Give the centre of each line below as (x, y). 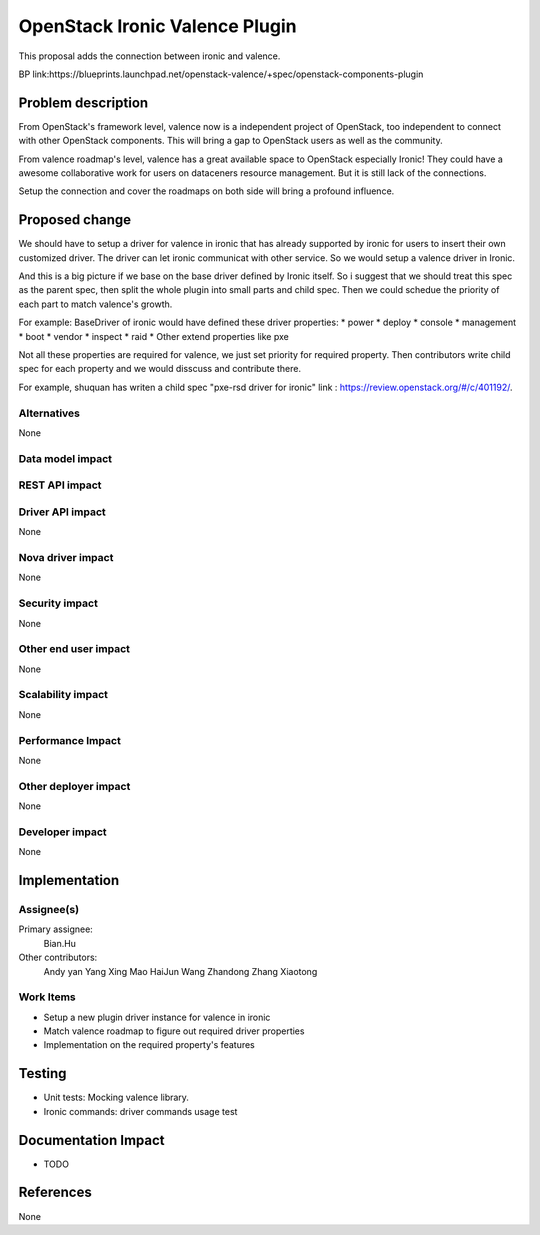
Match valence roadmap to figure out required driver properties (174, 1031)
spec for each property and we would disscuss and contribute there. (160, 369)
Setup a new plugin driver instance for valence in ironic (157, 1017)
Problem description (83, 102)
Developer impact (62, 832)
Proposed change (75, 220)
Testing (42, 1073)
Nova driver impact (66, 557)
